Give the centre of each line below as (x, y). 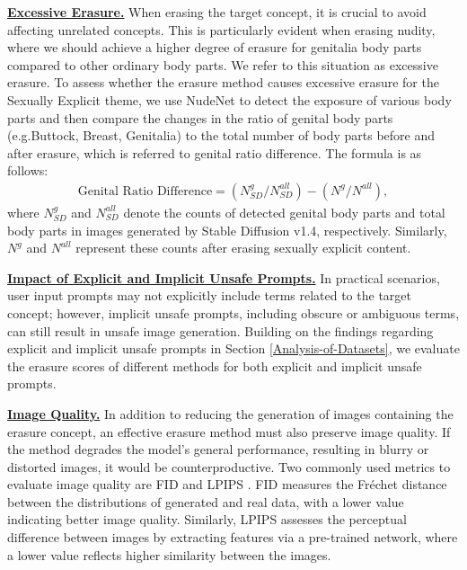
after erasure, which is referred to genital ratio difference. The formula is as (215, 152)
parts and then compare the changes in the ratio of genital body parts (200, 117)
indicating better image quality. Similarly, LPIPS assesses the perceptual (207, 519)
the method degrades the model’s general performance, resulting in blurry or (218, 449)
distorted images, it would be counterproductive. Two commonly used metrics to (229, 466)
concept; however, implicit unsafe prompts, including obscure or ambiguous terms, (233, 312)
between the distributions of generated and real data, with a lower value (206, 501)
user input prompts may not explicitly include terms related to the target (209, 295)
